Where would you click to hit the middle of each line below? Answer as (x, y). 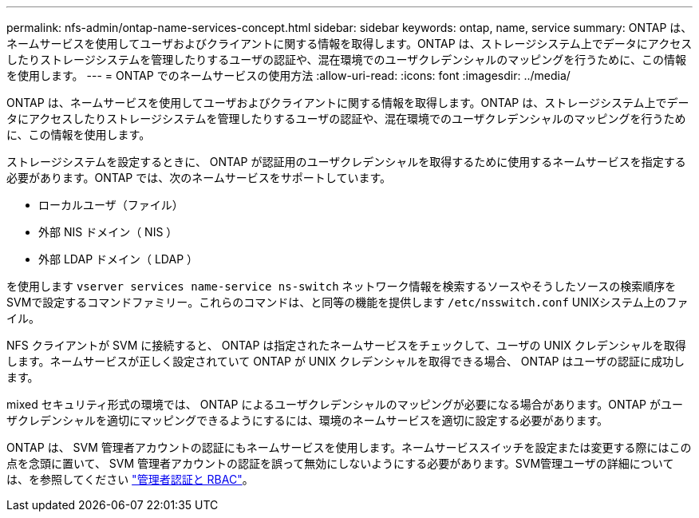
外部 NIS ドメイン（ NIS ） (108, 232)
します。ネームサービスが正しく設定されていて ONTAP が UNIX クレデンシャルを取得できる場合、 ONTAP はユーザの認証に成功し (346, 361)
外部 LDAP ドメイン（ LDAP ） (118, 259)
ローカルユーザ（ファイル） (111, 205)
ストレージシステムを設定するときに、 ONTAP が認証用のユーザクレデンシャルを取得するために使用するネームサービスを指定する (346, 162)
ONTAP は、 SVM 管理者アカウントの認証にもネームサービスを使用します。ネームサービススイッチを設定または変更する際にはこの (349, 447)
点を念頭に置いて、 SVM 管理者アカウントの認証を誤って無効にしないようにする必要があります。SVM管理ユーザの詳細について (340, 463)
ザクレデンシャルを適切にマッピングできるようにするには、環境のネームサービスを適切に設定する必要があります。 (308, 420)
